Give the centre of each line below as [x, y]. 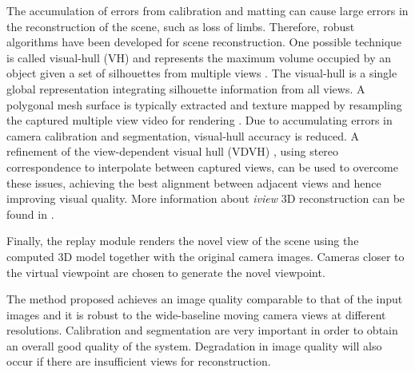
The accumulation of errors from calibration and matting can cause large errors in [207, 10]
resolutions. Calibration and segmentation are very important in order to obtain [202, 330]
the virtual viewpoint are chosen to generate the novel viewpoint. [166, 272]
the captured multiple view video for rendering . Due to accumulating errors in [200, 120]
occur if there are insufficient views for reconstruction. [139, 361]
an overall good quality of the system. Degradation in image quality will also [194, 345]
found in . [30, 214]
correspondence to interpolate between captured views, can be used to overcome [202, 166]
